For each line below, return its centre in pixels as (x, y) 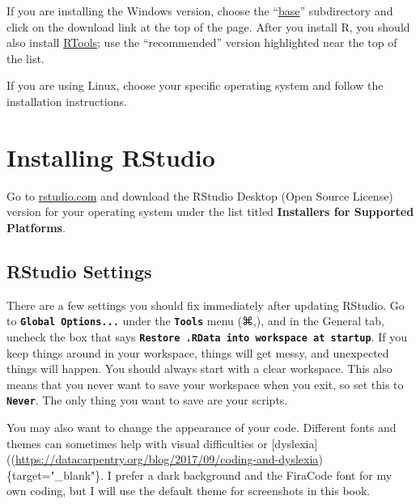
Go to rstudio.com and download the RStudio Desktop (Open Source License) (200, 195)
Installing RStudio (111, 157)
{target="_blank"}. (55, 474)
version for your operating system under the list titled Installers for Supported (210, 212)
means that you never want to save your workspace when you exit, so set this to (205, 384)
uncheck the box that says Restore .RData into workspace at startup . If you (207, 336)
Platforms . (36, 227)
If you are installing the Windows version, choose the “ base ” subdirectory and (200, 11)
